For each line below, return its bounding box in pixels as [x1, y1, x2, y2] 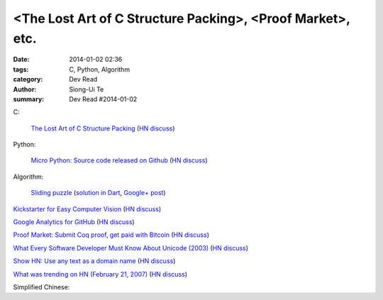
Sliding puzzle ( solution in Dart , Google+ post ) [30, 189, 166, 197]
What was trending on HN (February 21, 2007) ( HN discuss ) [13, 270, 188, 278]
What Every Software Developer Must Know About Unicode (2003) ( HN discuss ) [13, 243, 248, 252]
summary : [13, 94, 45, 103]
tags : [13, 65, 29, 74]
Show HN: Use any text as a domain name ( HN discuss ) [13, 257, 176, 265]
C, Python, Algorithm [69, 65, 131, 74]
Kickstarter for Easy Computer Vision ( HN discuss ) [13, 204, 162, 213]
